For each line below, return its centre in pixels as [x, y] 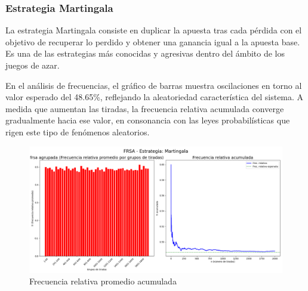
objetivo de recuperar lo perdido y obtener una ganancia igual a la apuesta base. [153, 41]
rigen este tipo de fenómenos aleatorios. [78, 131]
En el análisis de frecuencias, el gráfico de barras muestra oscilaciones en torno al [154, 85]
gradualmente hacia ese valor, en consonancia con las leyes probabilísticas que [148, 120]
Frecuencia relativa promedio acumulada [103, 281]
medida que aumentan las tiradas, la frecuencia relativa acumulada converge [145, 108]
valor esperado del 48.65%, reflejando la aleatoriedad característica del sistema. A [155, 97]
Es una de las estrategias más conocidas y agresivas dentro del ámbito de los [145, 53]
